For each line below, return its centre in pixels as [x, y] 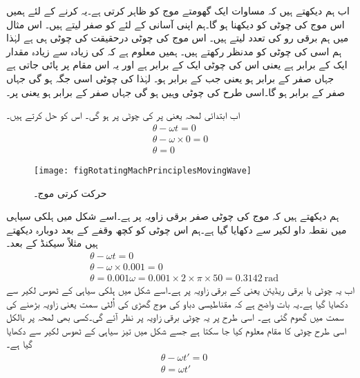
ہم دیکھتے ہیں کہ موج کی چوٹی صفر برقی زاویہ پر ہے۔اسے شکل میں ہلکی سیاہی [173, 216]
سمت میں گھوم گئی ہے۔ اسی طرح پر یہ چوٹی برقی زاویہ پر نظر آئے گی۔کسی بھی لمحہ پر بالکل [175, 317]
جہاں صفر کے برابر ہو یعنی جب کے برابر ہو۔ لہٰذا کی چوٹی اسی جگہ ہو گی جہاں [170, 78]
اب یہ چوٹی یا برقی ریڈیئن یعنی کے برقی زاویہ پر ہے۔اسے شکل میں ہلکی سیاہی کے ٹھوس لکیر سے [180, 289]
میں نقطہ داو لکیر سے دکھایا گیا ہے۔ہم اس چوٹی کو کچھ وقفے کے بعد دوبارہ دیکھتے [177, 229]
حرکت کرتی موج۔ [70, 192]
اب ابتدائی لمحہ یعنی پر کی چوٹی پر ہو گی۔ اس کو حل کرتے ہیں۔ [123, 115]
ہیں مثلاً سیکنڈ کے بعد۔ [52, 243]
